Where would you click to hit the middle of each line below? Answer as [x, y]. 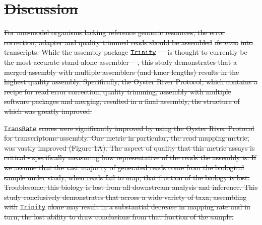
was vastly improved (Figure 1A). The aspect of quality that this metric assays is [129, 147]
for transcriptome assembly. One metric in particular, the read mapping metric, [127, 138]
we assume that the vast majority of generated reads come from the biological [124, 167]
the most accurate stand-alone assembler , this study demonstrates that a [120, 62]
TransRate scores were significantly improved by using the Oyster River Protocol [129, 128]
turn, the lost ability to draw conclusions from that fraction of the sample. [119, 216]
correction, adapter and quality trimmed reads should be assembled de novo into [128, 42]
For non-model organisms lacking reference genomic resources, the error [114, 32]
